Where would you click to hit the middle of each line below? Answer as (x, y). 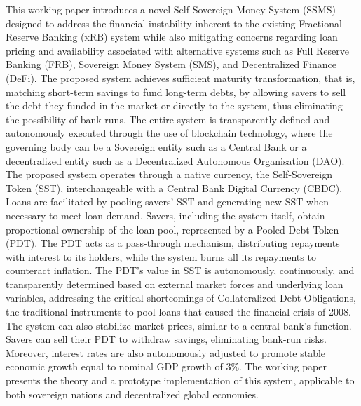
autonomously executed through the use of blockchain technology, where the (169, 133)
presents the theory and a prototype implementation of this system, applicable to (180, 380)
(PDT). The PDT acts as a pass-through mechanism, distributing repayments (173, 243)
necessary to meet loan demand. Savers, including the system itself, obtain (165, 215)
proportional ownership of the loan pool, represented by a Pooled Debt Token (172, 229)
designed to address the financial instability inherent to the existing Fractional (174, 23)
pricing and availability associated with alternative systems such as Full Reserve (177, 50)
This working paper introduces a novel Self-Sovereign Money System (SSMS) (171, 9)
